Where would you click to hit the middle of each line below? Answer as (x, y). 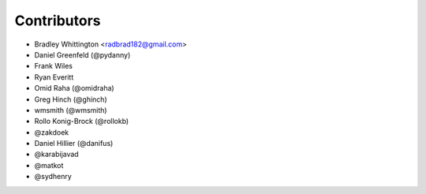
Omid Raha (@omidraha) (74, 88)
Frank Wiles (54, 66)
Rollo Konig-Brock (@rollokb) (82, 121)
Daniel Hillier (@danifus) (74, 144)
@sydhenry (53, 177)
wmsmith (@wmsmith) (71, 110)
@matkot (49, 165)
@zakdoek (52, 132)
